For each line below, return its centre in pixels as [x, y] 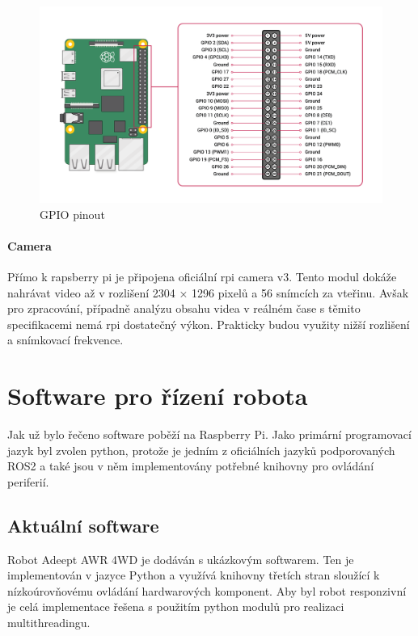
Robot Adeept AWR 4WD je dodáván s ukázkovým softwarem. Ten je [181, 559]
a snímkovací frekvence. [65, 340]
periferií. [28, 481]
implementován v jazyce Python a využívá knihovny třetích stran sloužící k [194, 575]
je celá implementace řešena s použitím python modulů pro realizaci [176, 607]
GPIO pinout [72, 214]
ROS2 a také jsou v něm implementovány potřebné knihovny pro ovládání [191, 466]
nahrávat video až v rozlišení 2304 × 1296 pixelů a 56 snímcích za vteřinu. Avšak [208, 292]
